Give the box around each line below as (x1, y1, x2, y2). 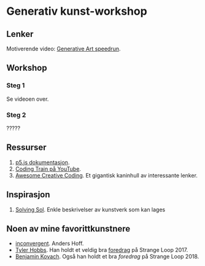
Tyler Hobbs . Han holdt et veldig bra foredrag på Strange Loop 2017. (15, 246, 188, 254)
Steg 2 (6, 111, 26, 119)
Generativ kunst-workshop (6, 4, 147, 18)
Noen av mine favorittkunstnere (6, 224, 131, 234)
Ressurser (6, 143, 47, 153)
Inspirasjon (6, 189, 50, 200)
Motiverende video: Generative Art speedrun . (6, 45, 121, 52)
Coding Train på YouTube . (15, 165, 82, 173)
